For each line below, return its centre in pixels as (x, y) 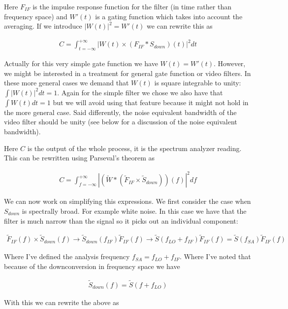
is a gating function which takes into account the (169, 16)
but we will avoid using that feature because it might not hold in (151, 102)
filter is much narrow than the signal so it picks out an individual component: (121, 220)
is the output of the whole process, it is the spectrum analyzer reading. (134, 148)
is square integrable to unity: (198, 83)
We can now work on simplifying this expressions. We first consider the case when (128, 201)
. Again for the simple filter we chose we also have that (140, 92)
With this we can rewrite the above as (62, 302)
